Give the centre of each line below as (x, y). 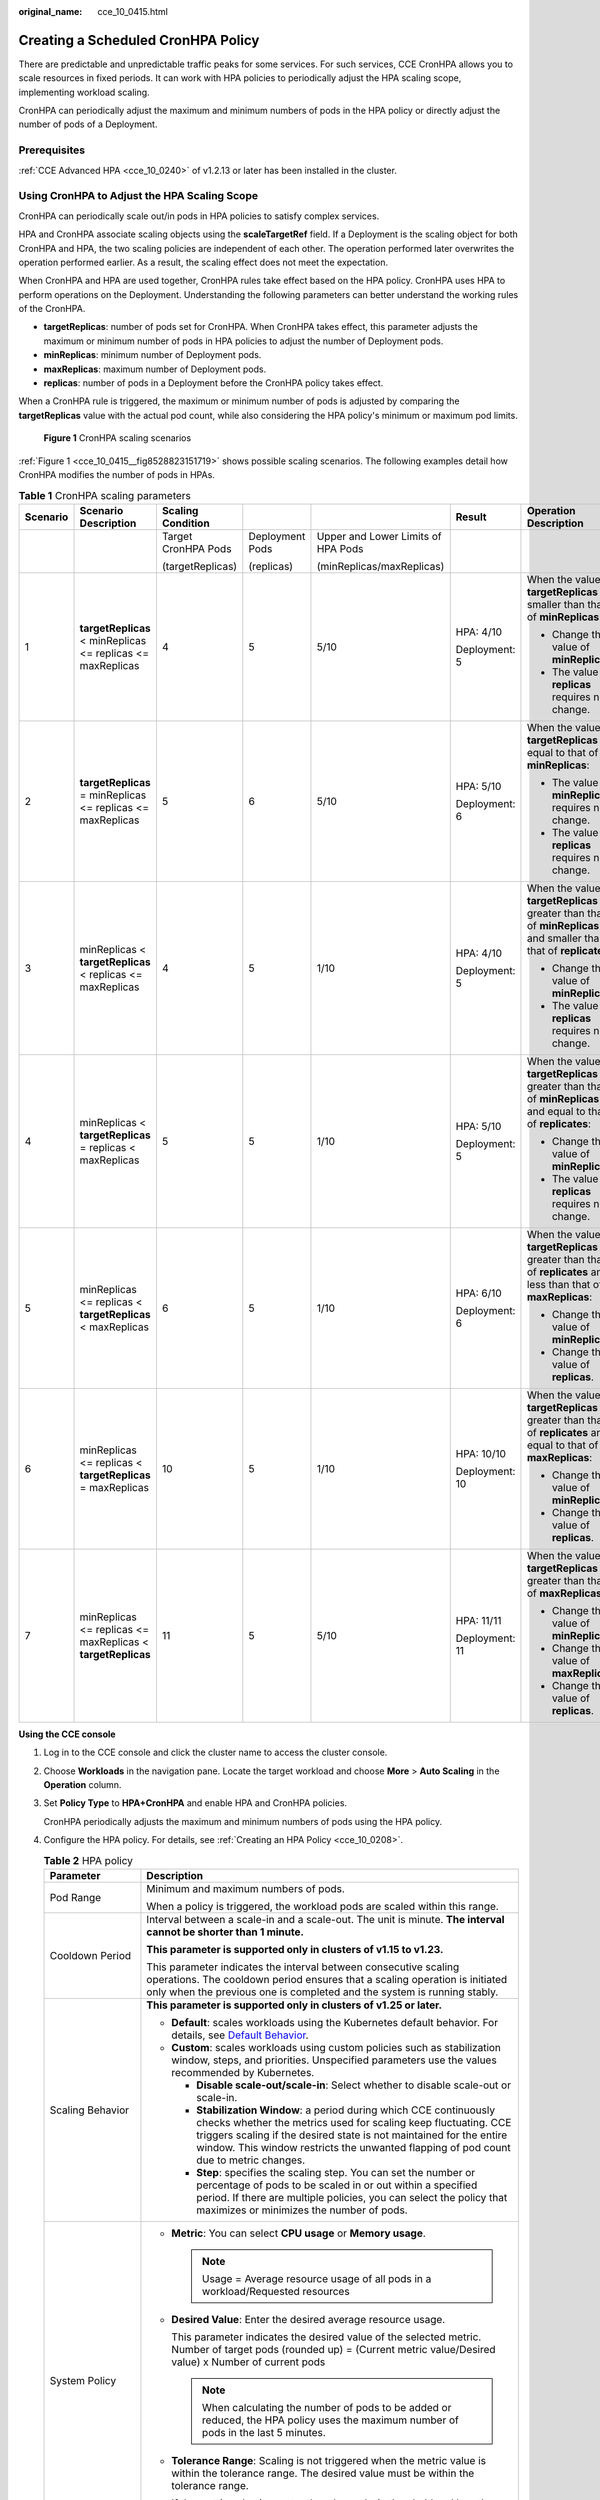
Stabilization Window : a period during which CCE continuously (345, 2110)
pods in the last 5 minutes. (264, 2432)
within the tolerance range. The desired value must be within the (323, 2473)
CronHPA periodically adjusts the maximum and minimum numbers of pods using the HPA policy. (243, 1821)
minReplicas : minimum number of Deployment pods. (152, 355)
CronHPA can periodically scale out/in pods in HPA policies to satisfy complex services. (199, 216)
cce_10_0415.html (133, 11)
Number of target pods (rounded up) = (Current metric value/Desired (333, 2349)
